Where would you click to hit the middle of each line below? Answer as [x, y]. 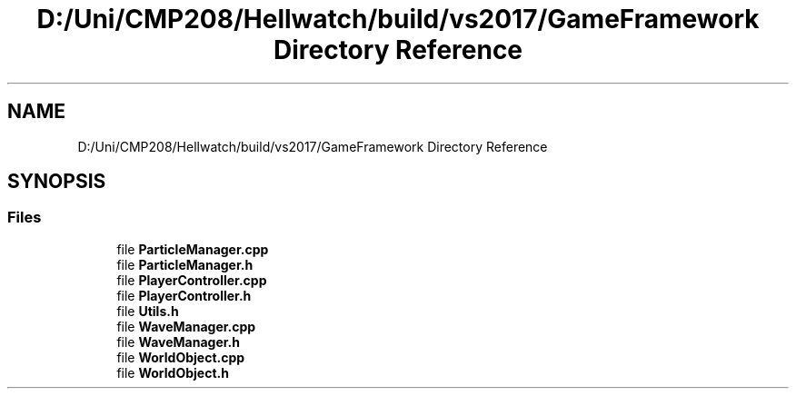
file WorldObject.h [173, 372]
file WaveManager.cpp [186, 326]
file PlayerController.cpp [192, 280]
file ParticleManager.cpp [193, 249]
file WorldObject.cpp [181, 357]
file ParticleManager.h [185, 264]
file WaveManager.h [178, 342]
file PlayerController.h [184, 295]
